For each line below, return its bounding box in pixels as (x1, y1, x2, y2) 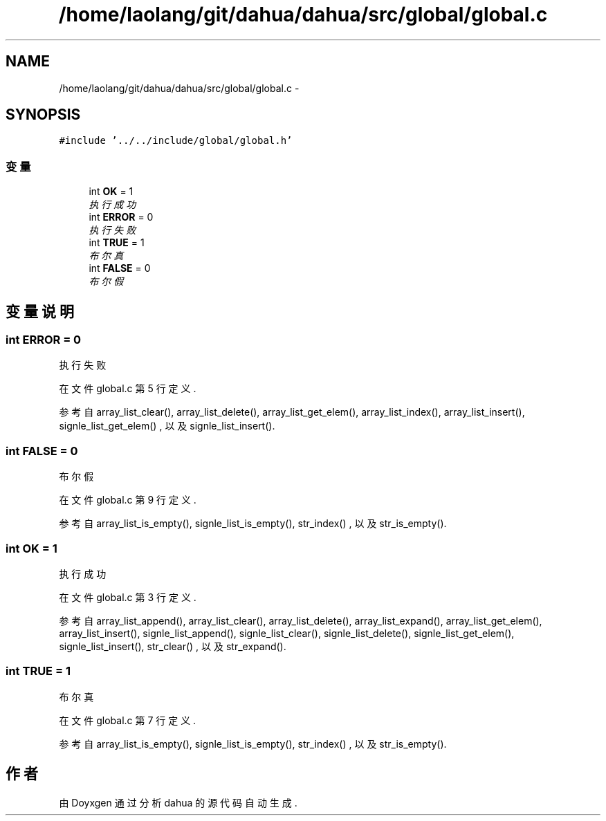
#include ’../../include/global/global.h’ (59, 135, 293, 147)
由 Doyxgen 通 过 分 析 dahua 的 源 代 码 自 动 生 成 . (59, 796, 297, 809)
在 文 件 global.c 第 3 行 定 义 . (59, 591, 196, 603)
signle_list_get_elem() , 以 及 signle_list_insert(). (59, 420, 275, 432)
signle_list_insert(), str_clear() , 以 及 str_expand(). (59, 640, 286, 652)
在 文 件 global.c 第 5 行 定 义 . (59, 382, 196, 395)
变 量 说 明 (6, 302, 74, 320)
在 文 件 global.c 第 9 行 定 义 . (59, 494, 196, 506)
